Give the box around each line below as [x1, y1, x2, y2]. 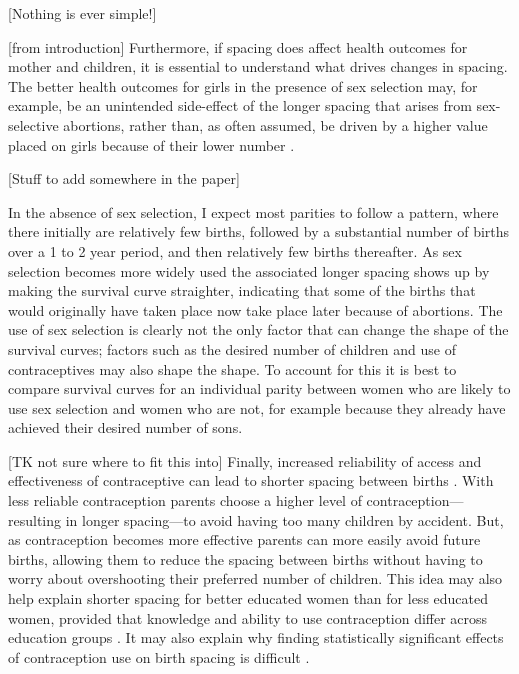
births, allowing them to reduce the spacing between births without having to [8, 548, 483, 569]
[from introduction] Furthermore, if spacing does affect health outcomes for [8, 36, 468, 57]
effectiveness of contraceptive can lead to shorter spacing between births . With [8, 470, 494, 491]
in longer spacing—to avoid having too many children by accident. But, [65, 509, 504, 530]
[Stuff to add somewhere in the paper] [8, 168, 240, 189]
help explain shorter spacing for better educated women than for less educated [8, 588, 489, 609]
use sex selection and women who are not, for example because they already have [8, 397, 506, 418]
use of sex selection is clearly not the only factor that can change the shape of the [8, 319, 509, 340]
